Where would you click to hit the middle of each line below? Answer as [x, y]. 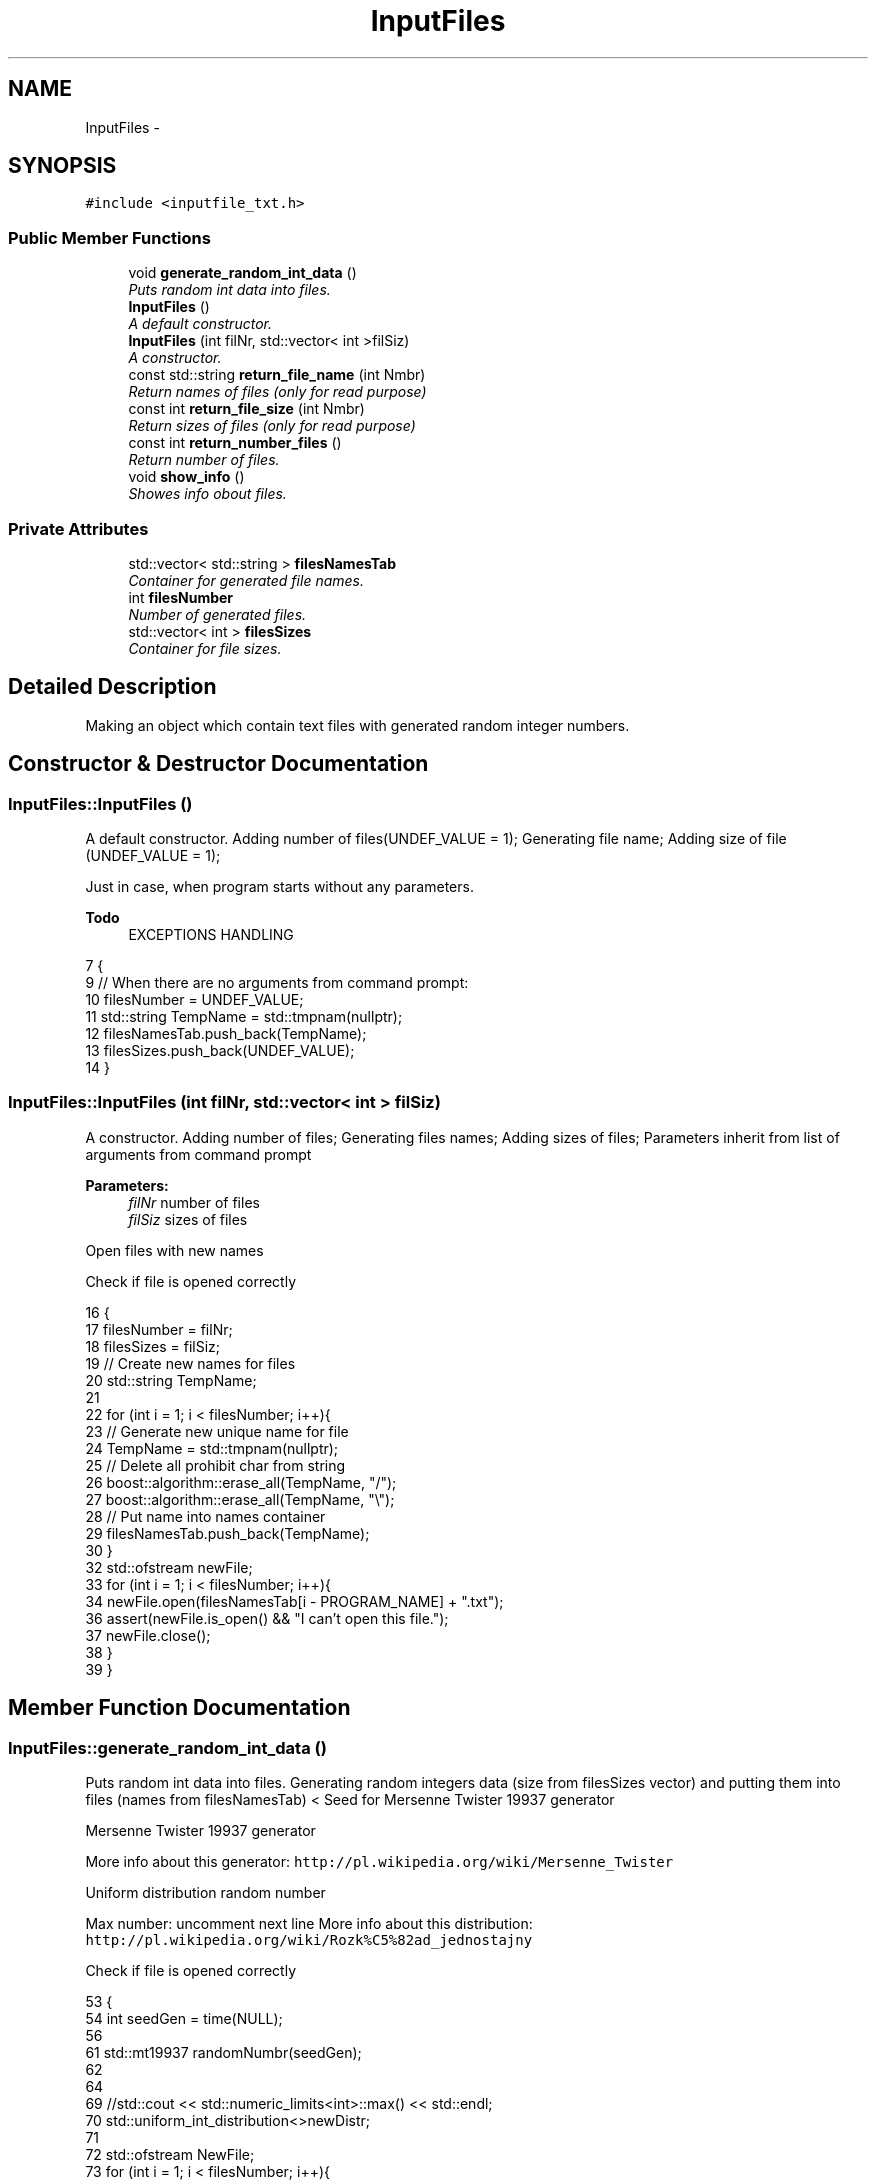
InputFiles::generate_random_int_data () [167, 1747]
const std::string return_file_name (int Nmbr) [277, 375]
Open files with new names [174, 1250]
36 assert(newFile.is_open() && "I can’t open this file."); [267, 1618]
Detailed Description [112, 687]
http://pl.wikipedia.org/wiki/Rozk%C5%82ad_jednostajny [309, 1939]
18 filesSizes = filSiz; [153, 1346]
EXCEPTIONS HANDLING [211, 934]
